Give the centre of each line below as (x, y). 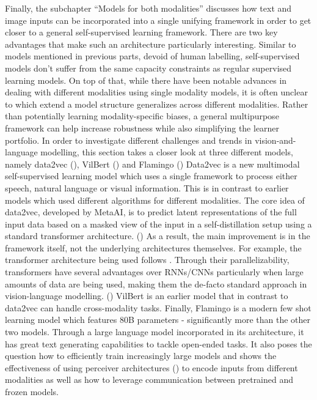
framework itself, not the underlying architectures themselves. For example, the (153, 247)
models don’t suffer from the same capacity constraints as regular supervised (148, 68)
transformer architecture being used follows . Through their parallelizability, (147, 260)
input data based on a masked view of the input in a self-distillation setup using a (158, 224)
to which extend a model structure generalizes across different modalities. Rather (157, 104)
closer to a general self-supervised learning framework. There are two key (141, 32)
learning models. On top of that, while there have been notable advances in (146, 80)
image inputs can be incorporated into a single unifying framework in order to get (158, 20)
